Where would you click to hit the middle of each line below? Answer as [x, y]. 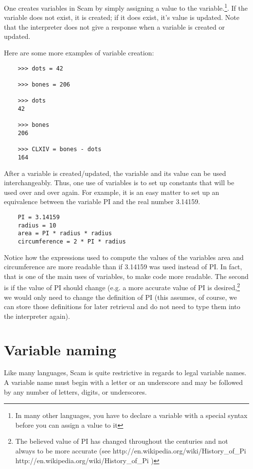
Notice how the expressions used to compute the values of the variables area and [124, 257]
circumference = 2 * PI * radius [72, 241]
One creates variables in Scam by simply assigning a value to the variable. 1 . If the [126, 7]
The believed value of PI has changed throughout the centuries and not [122, 441]
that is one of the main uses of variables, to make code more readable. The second [126, 276]
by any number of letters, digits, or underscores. [75, 391]
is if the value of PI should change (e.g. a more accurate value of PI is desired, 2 [122, 287]
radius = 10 [37, 225]
